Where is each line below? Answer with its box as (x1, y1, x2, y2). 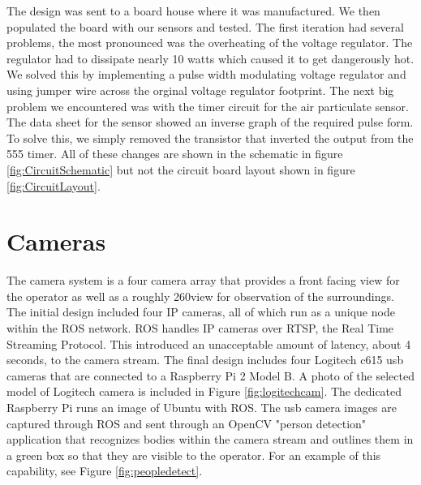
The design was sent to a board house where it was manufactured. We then (6, 2, 380, 19)
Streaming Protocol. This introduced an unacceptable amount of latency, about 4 (6, 335, 411, 352)
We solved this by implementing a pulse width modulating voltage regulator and (6, 66, 406, 83)
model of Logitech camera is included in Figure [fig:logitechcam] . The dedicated (6, 383, 402, 400)
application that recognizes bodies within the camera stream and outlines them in (6, 431, 414, 448)
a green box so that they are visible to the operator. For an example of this (6, 446, 381, 463)
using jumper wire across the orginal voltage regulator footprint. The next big (6, 81, 394, 98)
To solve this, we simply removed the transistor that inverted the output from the (6, 129, 414, 146)
